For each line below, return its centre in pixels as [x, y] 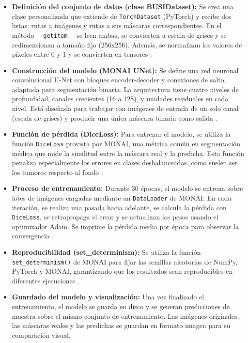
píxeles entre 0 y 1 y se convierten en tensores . [82, 54]
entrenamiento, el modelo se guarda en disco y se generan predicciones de [121, 306]
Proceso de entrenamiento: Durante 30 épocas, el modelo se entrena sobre [127, 188]
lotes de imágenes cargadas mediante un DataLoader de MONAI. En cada [122, 197]
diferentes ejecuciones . [46, 280]
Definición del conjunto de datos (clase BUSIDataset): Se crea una [123, 6]
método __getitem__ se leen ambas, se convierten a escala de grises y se [119, 35]
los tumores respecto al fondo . [57, 172]
